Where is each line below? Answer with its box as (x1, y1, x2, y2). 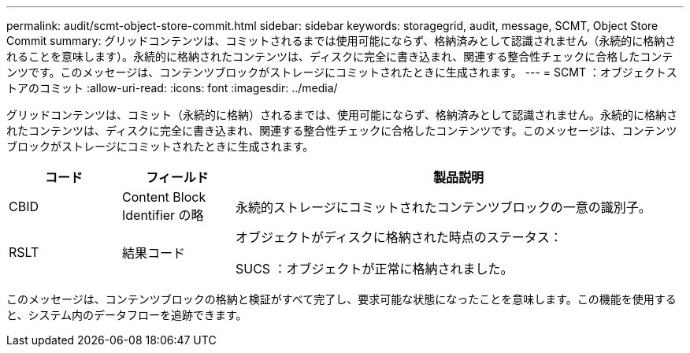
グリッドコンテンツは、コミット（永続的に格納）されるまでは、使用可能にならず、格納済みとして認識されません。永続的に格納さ (6, 108, 677, 121)
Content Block (121, 189, 206, 205)
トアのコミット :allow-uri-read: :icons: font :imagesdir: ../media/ (6, 81, 338, 95)
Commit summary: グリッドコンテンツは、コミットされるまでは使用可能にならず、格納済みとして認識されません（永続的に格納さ (6, 34, 677, 47)
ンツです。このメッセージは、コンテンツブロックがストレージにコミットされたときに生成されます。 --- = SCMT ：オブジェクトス (6, 65, 677, 79)
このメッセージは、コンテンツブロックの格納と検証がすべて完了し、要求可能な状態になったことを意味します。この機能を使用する (6, 292, 677, 306)
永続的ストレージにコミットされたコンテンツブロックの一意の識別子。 (235, 199, 651, 215)
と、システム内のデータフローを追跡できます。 (6, 308, 247, 321)
